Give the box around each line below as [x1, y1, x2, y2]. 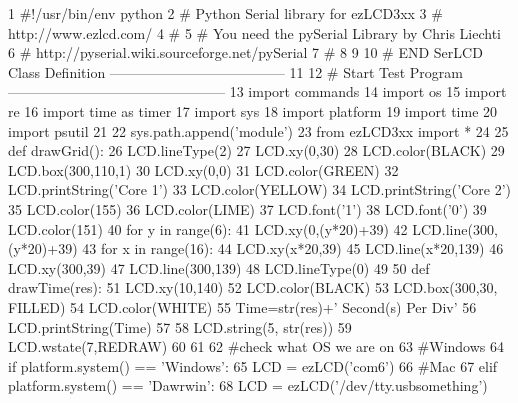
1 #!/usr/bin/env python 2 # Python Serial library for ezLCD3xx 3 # [8, 3, 443, 23]
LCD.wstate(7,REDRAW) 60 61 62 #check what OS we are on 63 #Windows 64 [8, 336, 504, 357]
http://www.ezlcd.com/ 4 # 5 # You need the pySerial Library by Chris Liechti [8, 22, 501, 43]
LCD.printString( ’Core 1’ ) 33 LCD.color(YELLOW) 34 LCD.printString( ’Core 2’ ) [8, 179, 512, 200]
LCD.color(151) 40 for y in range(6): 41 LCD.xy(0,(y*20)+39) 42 [8, 218, 408, 239]
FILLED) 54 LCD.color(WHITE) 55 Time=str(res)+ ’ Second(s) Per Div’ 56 [8, 296, 477, 317]
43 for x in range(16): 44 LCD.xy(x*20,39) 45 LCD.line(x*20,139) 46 [82, 238, 504, 259]
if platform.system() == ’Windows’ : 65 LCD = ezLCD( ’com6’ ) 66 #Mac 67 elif [8, 355, 498, 376]
